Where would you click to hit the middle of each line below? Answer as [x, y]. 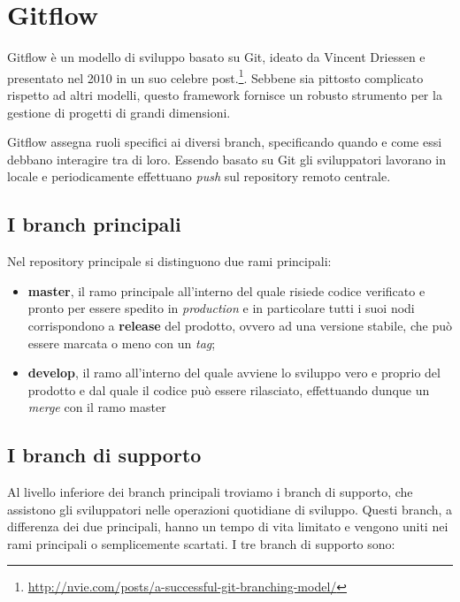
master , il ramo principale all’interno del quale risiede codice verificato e [226, 290]
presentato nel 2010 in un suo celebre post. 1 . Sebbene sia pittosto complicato [215, 76]
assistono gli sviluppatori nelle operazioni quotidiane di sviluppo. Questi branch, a [230, 509]
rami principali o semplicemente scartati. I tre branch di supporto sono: [201, 543]
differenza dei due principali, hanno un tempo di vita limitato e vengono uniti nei [228, 526]
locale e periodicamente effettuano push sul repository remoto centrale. [199, 176]
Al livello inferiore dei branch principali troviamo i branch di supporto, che [210, 492]
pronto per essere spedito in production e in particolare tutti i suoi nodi [221, 308]
